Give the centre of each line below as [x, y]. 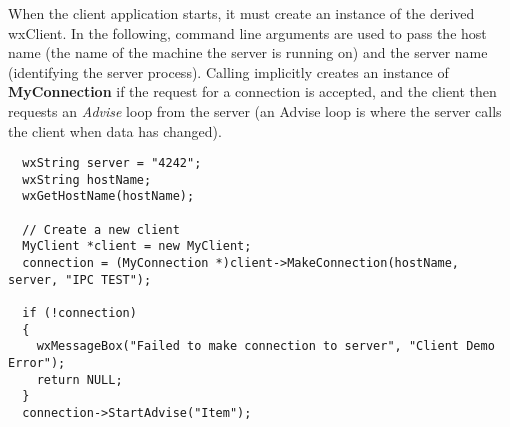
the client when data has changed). [115, 130]
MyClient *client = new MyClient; [137, 246]
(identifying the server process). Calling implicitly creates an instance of [228, 71]
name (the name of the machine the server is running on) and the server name [248, 52]
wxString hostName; [87, 179]
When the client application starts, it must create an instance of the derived [241, 13]
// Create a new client [101, 229]
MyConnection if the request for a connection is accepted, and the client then [252, 91]
